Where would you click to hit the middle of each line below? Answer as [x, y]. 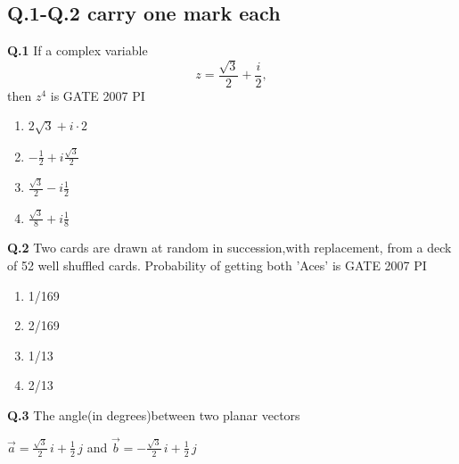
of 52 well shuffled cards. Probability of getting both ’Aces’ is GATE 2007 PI [217, 265]
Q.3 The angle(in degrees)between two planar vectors [154, 414]
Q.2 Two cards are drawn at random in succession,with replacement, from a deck [229, 248]
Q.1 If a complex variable [78, 50]
